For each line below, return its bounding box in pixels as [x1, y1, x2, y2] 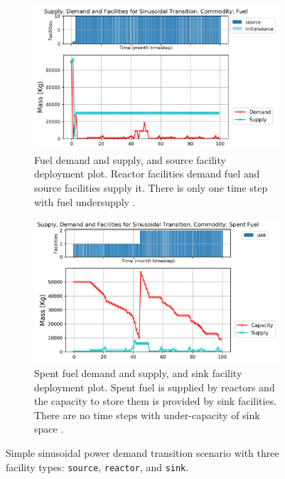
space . [34, 421, 64, 436]
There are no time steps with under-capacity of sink [34, 407, 260, 422]
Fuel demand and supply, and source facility [34, 152, 226, 167]
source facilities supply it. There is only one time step [34, 180, 268, 195]
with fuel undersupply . [34, 194, 136, 209]
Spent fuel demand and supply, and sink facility [34, 366, 242, 381]
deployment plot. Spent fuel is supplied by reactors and [34, 379, 275, 394]
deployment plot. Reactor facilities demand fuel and [34, 166, 260, 181]
